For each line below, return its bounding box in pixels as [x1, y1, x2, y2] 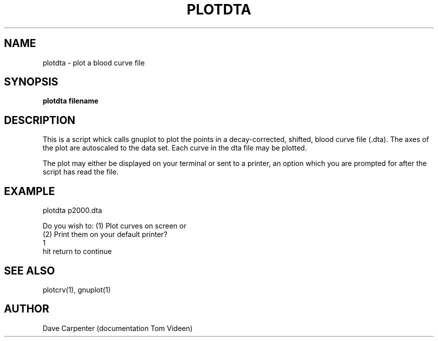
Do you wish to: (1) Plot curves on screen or [42, 221, 186, 230]
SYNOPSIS [4, 75, 58, 88]
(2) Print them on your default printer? [42, 230, 167, 239]
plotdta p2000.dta [42, 206, 102, 215]
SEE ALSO [4, 264, 55, 277]
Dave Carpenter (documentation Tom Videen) [42, 323, 193, 332]
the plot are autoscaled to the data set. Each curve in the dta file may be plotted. [42, 143, 307, 152]
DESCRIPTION [4, 113, 75, 126]
